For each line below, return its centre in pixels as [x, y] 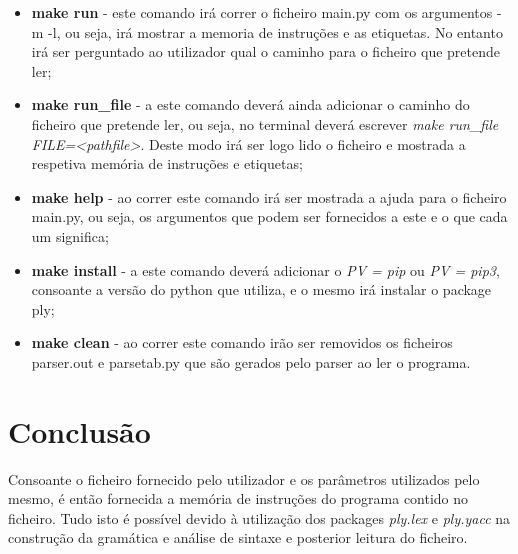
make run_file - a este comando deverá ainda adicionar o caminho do [250, 104]
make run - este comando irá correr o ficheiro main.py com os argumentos [262, 12]
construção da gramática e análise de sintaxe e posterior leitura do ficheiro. [238, 537]
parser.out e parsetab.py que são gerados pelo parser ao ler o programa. [251, 361]
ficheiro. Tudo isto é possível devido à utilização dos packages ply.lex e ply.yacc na [259, 517]
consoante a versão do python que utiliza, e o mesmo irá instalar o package [261, 289]
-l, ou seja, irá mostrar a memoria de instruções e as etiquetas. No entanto [275, 31]
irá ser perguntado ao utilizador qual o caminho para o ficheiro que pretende [266, 51]
